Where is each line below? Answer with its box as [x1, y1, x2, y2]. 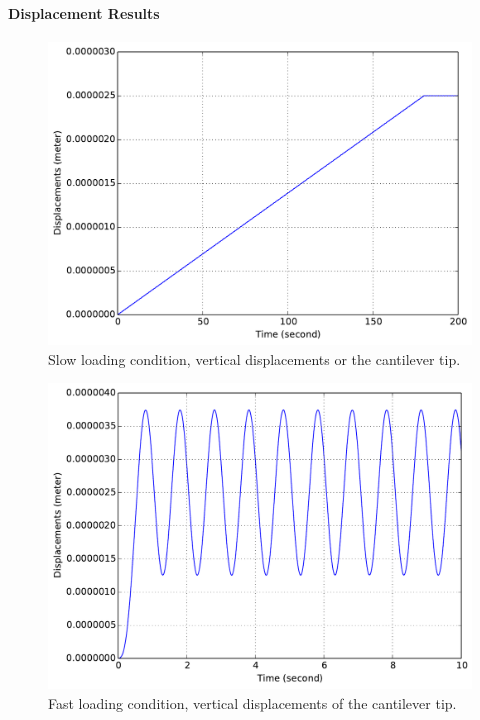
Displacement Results [8, 2, 160, 23]
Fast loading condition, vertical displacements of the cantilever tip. [48, 693, 457, 714]
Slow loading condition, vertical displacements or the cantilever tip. [48, 348, 461, 369]
